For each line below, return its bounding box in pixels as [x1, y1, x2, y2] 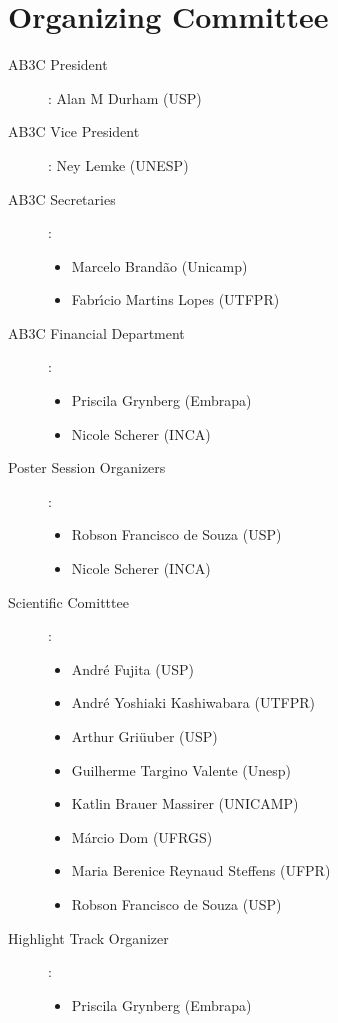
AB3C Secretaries [8, 188, 116, 209]
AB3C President [8, 54, 108, 75]
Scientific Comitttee [8, 591, 129, 612]
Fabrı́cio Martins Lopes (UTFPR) [71, 289, 280, 310]
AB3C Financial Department [8, 322, 185, 343]
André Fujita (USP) [71, 658, 194, 679]
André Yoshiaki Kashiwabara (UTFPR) [71, 692, 315, 713]
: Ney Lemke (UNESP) [48, 154, 189, 175]
